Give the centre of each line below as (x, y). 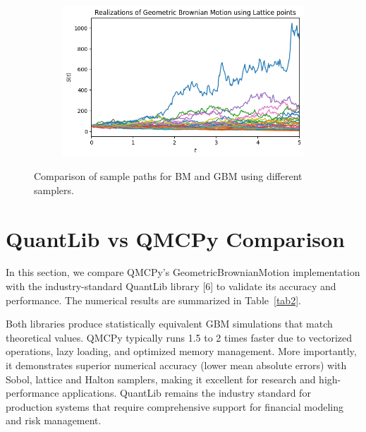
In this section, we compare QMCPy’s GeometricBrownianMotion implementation (183, 272)
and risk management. (54, 420)
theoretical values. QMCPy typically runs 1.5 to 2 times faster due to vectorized (179, 337)
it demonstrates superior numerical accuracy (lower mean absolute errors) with (176, 365)
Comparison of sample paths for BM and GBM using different (168, 176)
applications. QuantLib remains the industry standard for (187, 393)
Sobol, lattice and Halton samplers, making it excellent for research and (161, 379)
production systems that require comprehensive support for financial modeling (175, 406)
